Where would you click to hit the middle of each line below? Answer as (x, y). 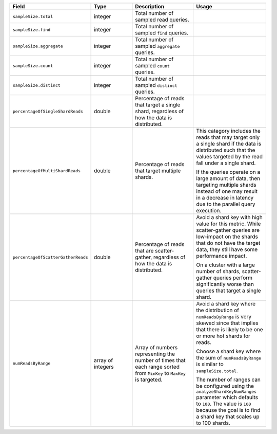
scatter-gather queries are (228, 230)
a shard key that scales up (228, 417)
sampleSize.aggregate (38, 46)
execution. (209, 211)
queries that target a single (229, 291)
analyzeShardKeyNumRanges (226, 392)
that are (144, 251)
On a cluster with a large (226, 265)
